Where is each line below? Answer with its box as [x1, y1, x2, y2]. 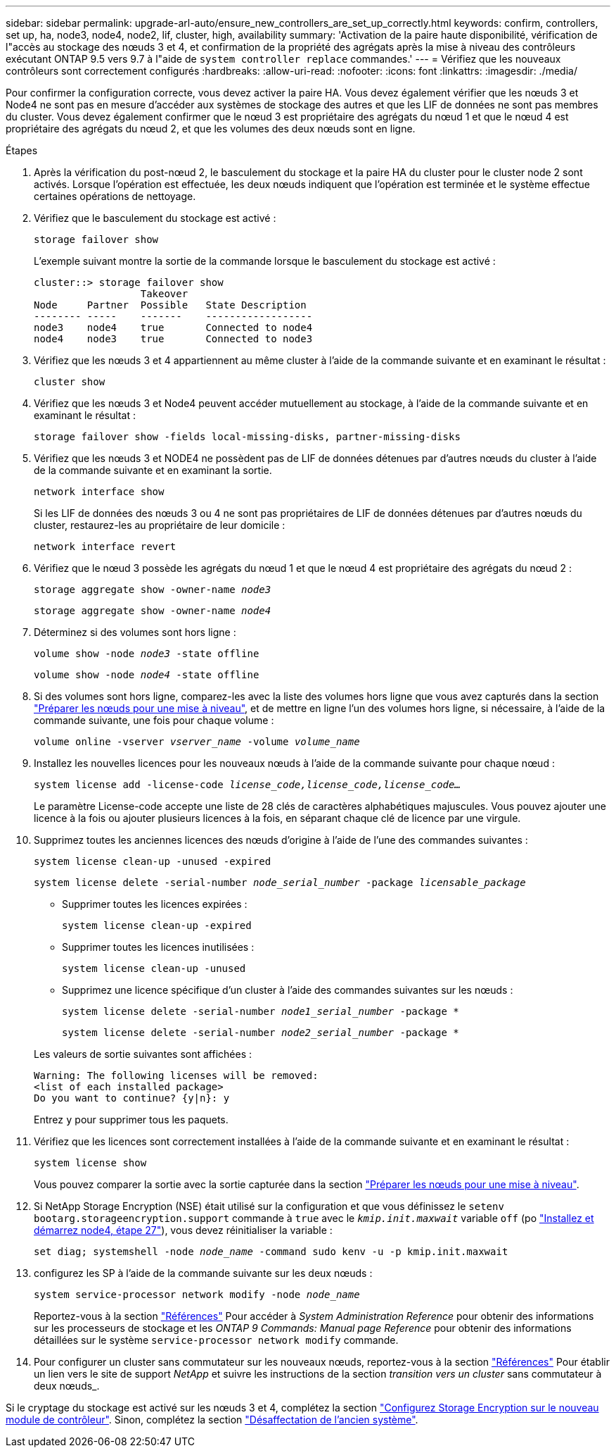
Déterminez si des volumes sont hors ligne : [34, 626, 236, 638]
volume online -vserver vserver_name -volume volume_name [34, 736, 360, 747]
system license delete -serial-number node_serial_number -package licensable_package [34, 877, 526, 888]
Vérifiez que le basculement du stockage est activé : [34, 212, 276, 224]
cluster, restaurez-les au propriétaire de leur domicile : [34, 519, 285, 531]
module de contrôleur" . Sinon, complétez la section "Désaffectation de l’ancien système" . [6, 1414, 418, 1426]
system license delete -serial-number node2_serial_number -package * [62, 1027, 459, 1038]
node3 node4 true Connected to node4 [34, 322, 313, 333]
